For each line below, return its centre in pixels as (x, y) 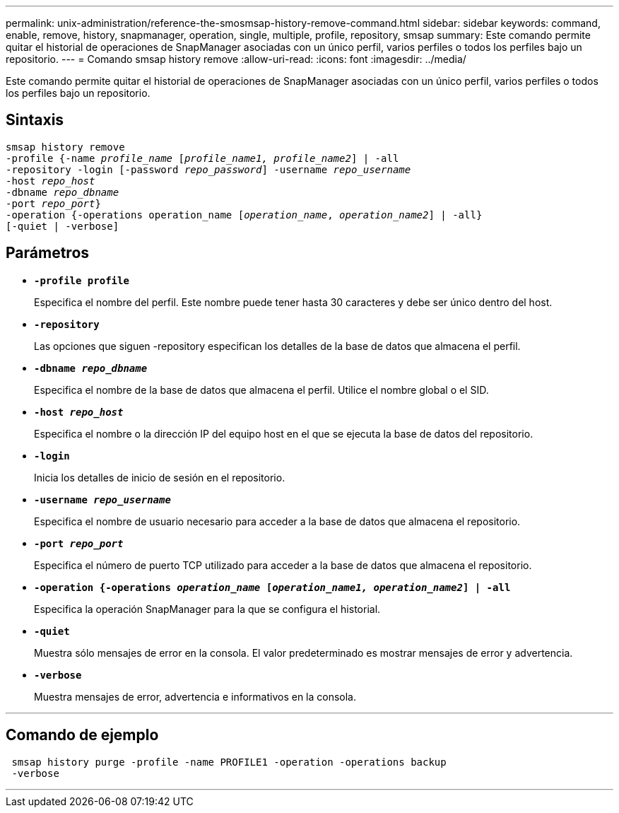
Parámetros (48, 253)
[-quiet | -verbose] (63, 226)
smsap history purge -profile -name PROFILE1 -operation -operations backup (229, 762)
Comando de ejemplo (82, 735)
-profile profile (82, 280)
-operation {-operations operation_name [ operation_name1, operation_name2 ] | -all (272, 587)
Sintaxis (35, 120)
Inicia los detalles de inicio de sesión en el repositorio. (160, 477)
